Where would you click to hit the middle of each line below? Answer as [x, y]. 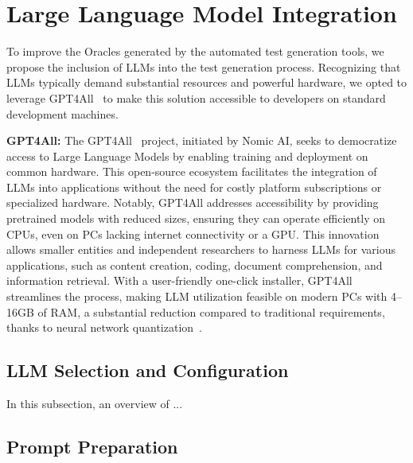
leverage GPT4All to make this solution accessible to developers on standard [196, 97]
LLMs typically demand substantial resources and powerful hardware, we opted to [207, 82]
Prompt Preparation [92, 446]
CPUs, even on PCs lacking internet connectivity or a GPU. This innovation [193, 233]
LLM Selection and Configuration [148, 370]
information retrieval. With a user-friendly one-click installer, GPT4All [179, 280]
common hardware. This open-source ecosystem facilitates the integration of [192, 171]
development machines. [62, 113]
